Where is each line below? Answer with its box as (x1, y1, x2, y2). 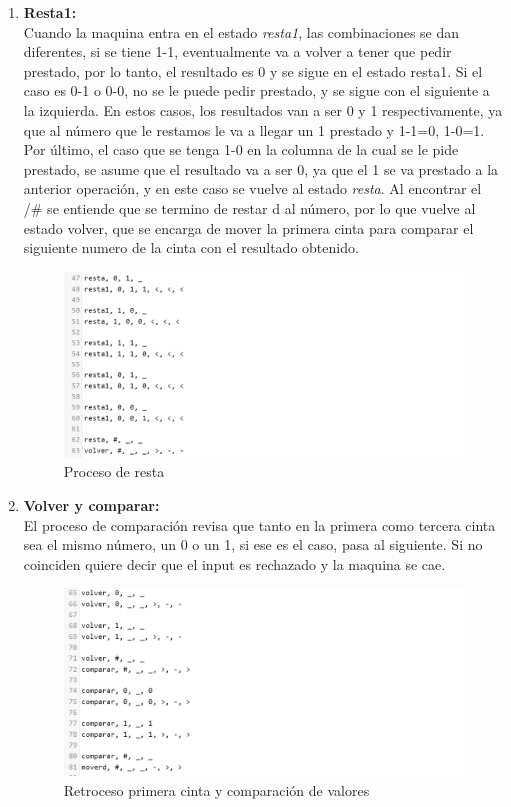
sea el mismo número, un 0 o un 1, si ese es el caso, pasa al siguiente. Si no (23, 534, 483, 555)
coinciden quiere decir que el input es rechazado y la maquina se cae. (23, 553, 446, 574)
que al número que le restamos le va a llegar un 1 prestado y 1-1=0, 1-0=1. (23, 119, 485, 140)
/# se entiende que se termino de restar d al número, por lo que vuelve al (23, 197, 476, 218)
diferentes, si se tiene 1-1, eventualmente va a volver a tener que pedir (23, 41, 452, 62)
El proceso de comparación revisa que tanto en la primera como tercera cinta (23, 514, 496, 535)
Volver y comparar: (23, 494, 160, 515)
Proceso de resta (63, 461, 165, 482)
